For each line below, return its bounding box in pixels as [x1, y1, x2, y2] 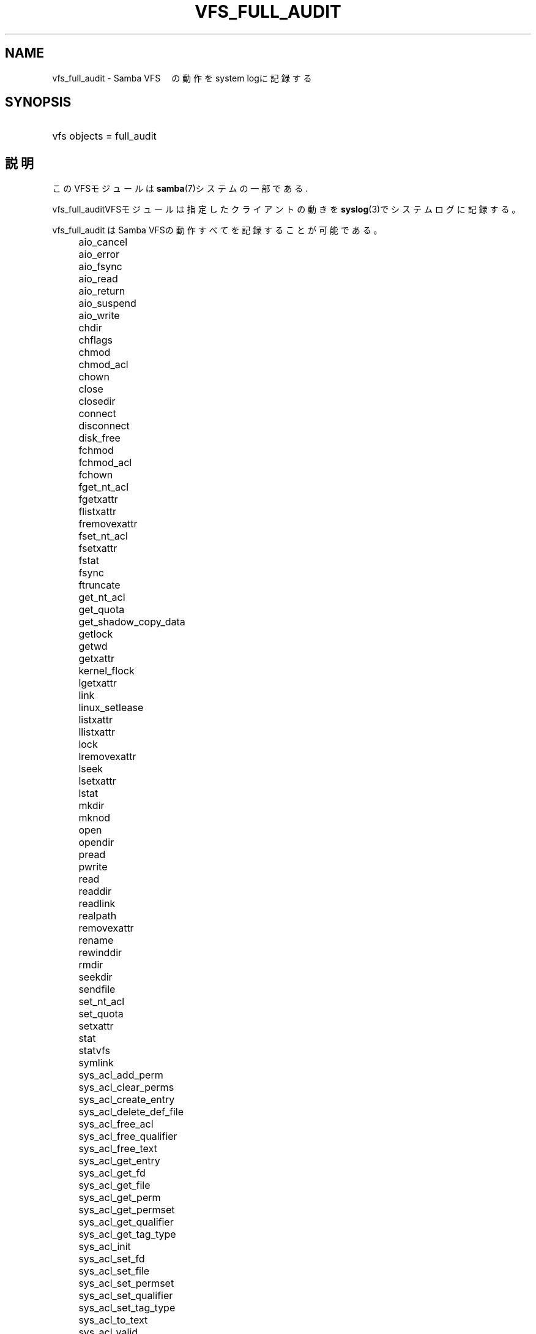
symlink [78, 1057, 114, 1069]
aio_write [78, 309, 120, 322]
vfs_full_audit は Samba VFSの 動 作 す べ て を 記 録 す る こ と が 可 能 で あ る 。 [52, 225, 382, 236]
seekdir [78, 971, 113, 984]
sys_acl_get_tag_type [78, 1228, 176, 1241]
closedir [78, 395, 116, 408]
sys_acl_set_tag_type [78, 1302, 176, 1314]
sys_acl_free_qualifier [78, 1130, 177, 1143]
